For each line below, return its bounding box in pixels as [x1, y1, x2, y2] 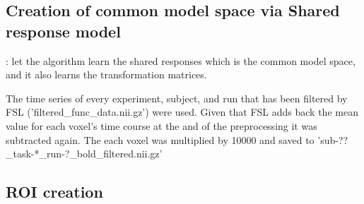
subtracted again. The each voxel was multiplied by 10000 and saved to [6, 132, 315, 147]
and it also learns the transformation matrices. [6, 67, 207, 82]
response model [6, 20, 121, 42]
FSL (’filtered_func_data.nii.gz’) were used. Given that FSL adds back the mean [6, 104, 358, 119]
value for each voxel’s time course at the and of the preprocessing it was [6, 118, 317, 133]
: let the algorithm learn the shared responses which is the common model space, [6, 53, 356, 68]
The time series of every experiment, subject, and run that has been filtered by [6, 90, 348, 105]
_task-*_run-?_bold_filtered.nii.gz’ [6, 146, 163, 161]
